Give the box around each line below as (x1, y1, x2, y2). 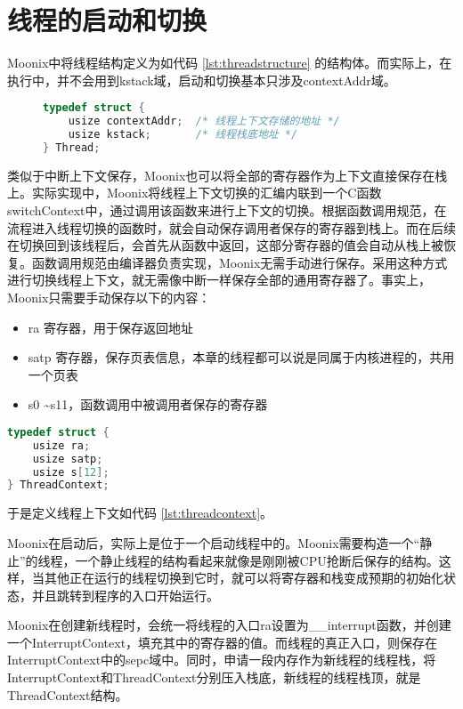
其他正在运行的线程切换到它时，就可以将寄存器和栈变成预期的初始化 (44, 568, 443, 587)
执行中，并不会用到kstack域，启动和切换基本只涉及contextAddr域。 (7, 70, 396, 89)
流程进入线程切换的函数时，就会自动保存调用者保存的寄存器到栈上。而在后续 (7, 218, 456, 237)
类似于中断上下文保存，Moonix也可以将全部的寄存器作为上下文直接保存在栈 (7, 165, 448, 184)
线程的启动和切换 (7, 2, 207, 38)
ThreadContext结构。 (7, 685, 128, 704)
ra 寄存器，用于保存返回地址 (28, 318, 193, 336)
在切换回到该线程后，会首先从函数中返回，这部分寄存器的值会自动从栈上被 (7, 236, 443, 254)
